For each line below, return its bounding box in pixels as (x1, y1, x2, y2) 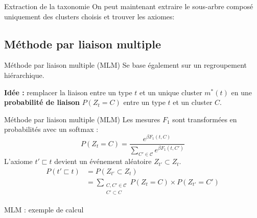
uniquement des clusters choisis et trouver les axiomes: (4, 11, 175, 21)
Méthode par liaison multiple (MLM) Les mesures (4, 114, 160, 124)
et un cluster (173, 97, 213, 107)
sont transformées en (172, 114, 237, 124)
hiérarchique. (4, 69, 44, 80)
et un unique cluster (139, 87, 202, 97)
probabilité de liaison (4, 97, 80, 107)
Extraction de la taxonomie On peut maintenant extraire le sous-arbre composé (4, 1, 253, 11)
